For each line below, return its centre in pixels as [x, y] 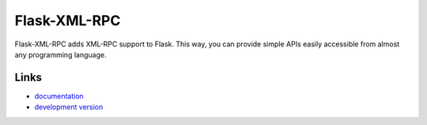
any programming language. [60, 54]
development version [69, 107]
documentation [59, 96]
